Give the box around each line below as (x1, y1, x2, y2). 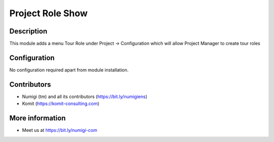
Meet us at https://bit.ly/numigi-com (22, 127, 97, 133)
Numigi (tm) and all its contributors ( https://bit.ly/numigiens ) (22, 93, 148, 99)
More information (9, 114, 66, 123)
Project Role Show (9, 8, 88, 19)
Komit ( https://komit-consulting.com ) (22, 100, 99, 106)
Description (9, 27, 48, 35)
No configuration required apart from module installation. (9, 66, 129, 73)
